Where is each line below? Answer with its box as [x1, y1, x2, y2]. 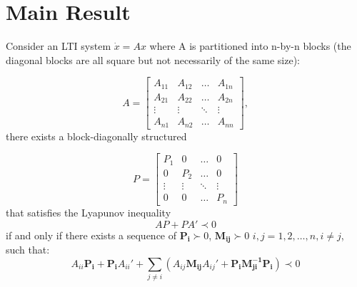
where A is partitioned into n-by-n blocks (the [149, 38, 351, 53]
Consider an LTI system [6, 38, 111, 53]
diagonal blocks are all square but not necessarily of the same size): [6, 52, 300, 67]
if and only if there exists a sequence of [6, 227, 177, 242]
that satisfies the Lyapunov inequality [6, 204, 171, 219]
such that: [6, 241, 50, 256]
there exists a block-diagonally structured [6, 128, 187, 143]
